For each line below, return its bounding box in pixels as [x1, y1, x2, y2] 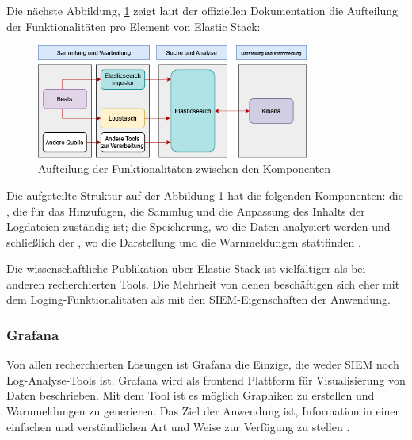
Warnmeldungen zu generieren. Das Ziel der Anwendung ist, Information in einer [6, 403, 400, 419]
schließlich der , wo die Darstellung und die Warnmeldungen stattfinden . [6, 233, 361, 250]
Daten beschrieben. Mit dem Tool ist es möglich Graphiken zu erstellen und [6, 387, 375, 404]
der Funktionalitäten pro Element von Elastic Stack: [6, 17, 261, 34]
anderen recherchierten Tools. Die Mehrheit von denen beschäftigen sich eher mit [6, 275, 400, 292]
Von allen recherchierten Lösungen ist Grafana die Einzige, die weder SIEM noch [6, 356, 399, 373]
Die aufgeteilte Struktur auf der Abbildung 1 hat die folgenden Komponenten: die [6, 186, 403, 203]
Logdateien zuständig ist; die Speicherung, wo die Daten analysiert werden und [6, 218, 391, 235]
